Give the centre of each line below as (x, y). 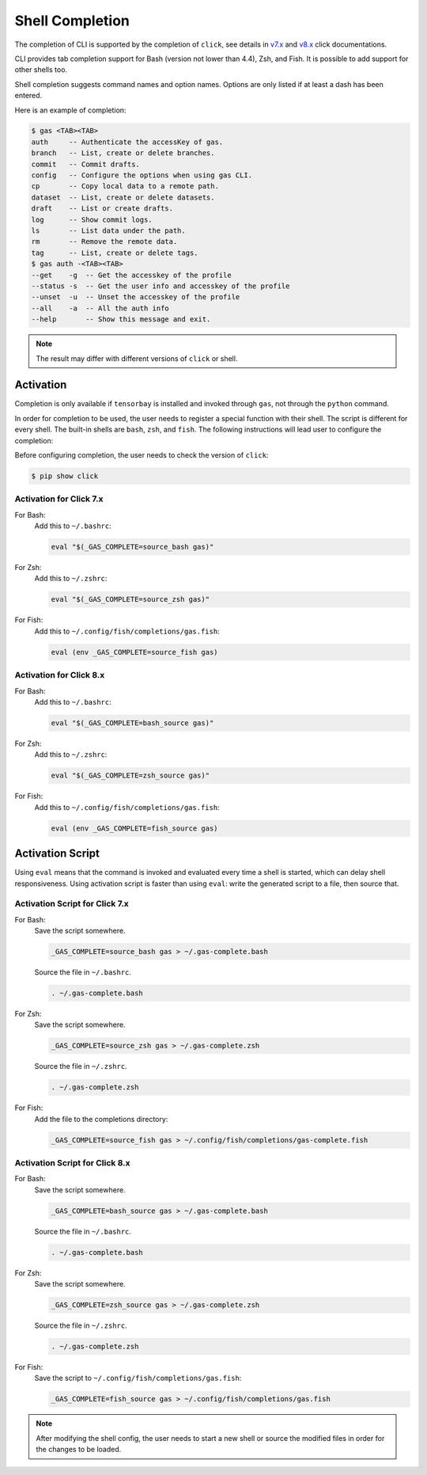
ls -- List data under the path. (108, 231)
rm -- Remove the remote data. (104, 242)
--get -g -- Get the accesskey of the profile (132, 275)
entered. (28, 96)
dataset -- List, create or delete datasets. (123, 197)
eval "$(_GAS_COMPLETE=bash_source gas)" (132, 723)
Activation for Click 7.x (59, 499)
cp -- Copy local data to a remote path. (125, 186)
